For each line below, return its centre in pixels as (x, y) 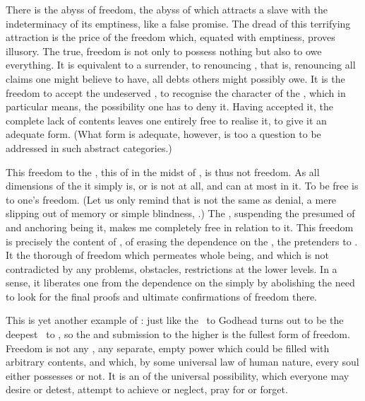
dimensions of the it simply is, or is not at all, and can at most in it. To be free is (182, 186)
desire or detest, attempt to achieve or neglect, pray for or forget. (147, 389)
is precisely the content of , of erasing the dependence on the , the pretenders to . (182, 241)
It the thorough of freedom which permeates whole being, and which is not (167, 255)
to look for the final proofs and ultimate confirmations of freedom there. (161, 296)
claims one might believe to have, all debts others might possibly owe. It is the (175, 78)
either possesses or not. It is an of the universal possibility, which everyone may (178, 375)
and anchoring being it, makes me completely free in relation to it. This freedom (180, 227)
